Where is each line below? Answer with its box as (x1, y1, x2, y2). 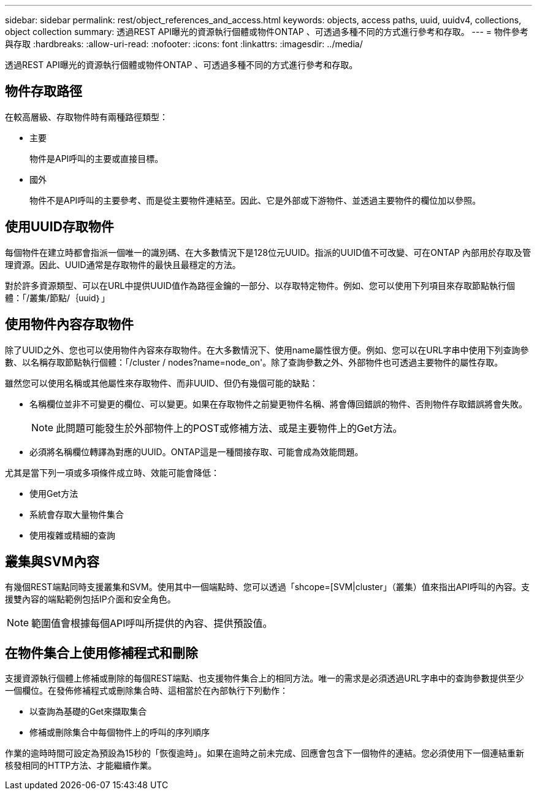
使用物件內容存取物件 (5, 317, 134, 332)
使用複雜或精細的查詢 (29, 529, 115, 540)
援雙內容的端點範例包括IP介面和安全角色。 (5, 594, 176, 605)
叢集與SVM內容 (5, 553, 99, 569)
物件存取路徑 (5, 83, 82, 99)
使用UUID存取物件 (5, 219, 114, 235)
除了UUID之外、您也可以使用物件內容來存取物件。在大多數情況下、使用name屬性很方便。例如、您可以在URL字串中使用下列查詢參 (5, 344, 529, 355)
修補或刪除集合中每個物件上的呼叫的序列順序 (29, 727, 210, 738)
